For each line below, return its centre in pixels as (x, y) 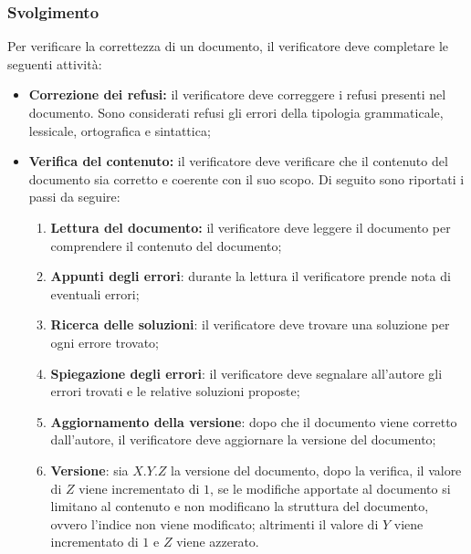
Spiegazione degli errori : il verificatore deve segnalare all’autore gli (246, 373)
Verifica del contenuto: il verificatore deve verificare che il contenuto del (238, 161)
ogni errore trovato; (105, 342)
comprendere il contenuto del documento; (166, 245)
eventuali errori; (95, 293)
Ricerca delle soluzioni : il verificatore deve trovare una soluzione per (250, 324)
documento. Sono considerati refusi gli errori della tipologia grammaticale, (236, 112)
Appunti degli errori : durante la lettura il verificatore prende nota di (251, 276)
